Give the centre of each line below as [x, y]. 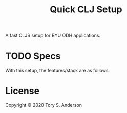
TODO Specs [33, 56]
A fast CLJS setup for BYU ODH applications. [53, 36]
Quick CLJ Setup [86, 9]
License [23, 91]
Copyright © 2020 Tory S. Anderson [44, 105]
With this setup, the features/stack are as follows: [58, 71]
